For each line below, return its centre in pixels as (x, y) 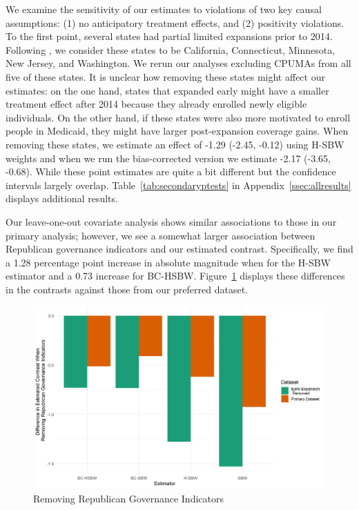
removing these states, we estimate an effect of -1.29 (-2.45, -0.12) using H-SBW (175, 144)
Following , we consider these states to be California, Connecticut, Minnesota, (171, 49)
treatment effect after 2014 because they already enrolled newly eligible (156, 104)
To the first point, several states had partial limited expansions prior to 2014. (169, 36)
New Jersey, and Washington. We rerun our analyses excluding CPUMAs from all (178, 63)
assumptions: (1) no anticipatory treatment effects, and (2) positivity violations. (175, 22)
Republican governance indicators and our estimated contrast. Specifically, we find (179, 249)
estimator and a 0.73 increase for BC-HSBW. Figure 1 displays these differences (175, 276)
